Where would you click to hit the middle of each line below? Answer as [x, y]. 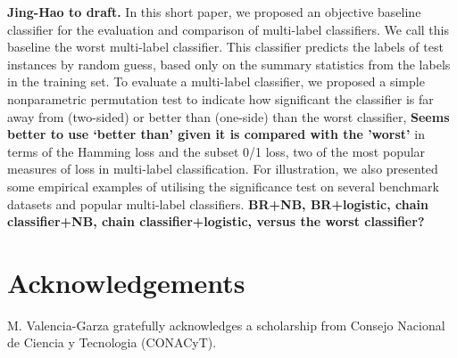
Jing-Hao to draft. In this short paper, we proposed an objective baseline [214, 12]
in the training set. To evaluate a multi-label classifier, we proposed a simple [216, 81]
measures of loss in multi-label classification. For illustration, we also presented [223, 169]
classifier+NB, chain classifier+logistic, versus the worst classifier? [216, 221]
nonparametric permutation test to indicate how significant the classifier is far [220, 98]
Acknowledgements [126, 282]
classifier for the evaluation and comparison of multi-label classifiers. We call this [228, 29]
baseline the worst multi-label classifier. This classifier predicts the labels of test [225, 47]
